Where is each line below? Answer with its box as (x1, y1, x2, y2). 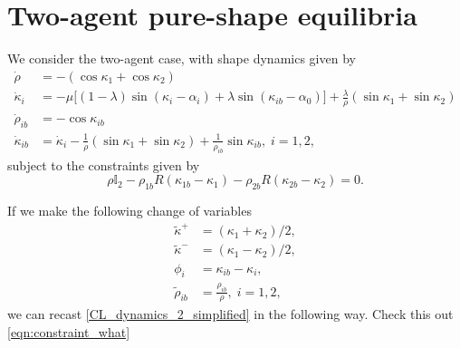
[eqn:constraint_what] (7, 323, 130, 342)
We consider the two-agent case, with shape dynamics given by (7, 49, 356, 68)
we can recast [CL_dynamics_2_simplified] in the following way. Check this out (7, 304, 454, 324)
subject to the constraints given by (7, 155, 200, 174)
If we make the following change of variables (7, 200, 252, 219)
